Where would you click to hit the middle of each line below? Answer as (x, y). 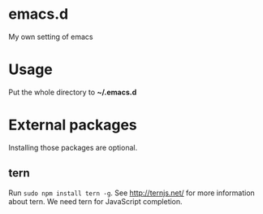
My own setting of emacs (51, 37)
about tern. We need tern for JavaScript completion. (95, 201)
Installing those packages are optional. (73, 147)
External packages (73, 125)
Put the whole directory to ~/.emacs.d (73, 92)
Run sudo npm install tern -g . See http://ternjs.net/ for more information (132, 193)
